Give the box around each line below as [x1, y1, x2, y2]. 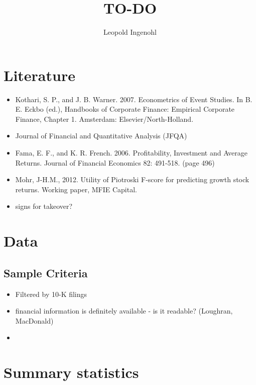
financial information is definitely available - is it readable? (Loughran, [15, 305, 233, 316]
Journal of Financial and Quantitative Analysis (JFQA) [15, 130, 187, 141]
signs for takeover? [15, 201, 73, 211]
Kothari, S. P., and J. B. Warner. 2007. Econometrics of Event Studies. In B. [15, 94, 252, 104]
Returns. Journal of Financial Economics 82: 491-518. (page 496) [15, 157, 215, 168]
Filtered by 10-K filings [15, 288, 87, 299]
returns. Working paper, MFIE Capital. [15, 184, 137, 194]
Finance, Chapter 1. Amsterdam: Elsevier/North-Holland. [15, 113, 194, 124]
